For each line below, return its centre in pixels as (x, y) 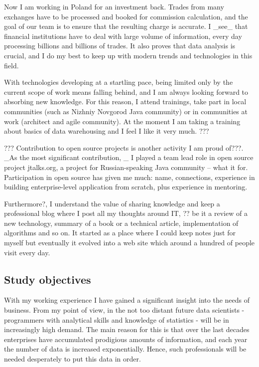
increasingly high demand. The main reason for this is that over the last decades (127, 329)
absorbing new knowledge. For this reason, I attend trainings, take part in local (125, 101)
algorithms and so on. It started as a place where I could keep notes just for (120, 233)
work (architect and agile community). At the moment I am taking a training (122, 121)
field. (11, 65)
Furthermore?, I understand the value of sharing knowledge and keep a (112, 203)
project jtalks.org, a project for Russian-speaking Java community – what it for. (126, 167)
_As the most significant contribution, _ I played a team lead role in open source (129, 157)
